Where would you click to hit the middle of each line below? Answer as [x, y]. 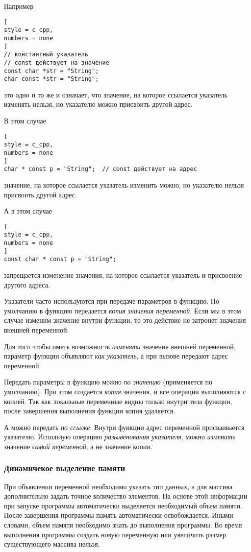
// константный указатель [46, 55]
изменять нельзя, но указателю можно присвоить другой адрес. [98, 104]
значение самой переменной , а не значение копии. [78, 446]
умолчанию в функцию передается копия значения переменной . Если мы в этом [123, 310]
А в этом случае [28, 211]
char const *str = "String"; [51, 79]
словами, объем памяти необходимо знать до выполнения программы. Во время [123, 525]
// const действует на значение [57, 62]
